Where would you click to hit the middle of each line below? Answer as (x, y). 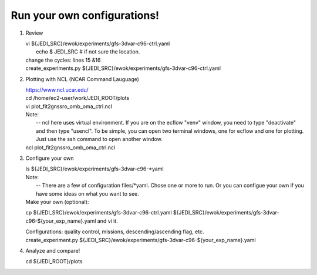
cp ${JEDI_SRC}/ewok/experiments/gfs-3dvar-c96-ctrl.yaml (99, 213)
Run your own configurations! (85, 15)
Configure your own (50, 158)
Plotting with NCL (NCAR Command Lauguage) (82, 79)
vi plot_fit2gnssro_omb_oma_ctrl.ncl (69, 106)
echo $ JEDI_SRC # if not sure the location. (88, 52)
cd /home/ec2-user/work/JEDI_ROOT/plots (77, 98)
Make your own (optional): (57, 202)
